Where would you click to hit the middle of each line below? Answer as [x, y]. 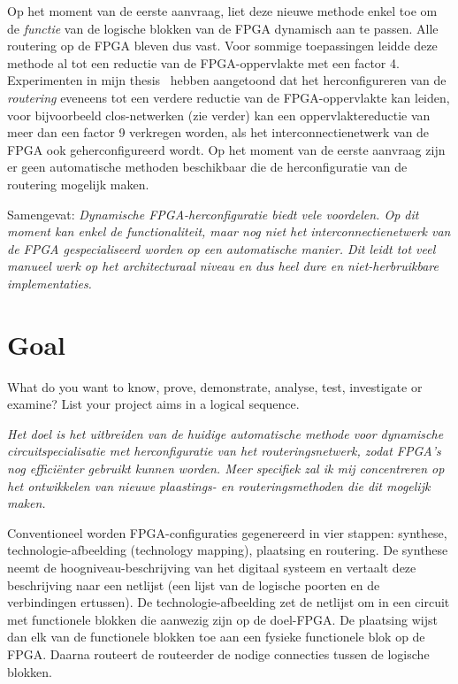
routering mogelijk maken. [78, 184]
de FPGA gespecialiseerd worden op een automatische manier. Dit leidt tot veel [221, 248]
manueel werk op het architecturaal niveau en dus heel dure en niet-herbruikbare [223, 266]
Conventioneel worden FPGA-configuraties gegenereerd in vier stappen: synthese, [227, 532]
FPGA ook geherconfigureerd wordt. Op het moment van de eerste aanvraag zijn [226, 149]
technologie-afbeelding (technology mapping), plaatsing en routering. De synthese [228, 550]
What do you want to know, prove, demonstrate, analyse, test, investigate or [215, 386]
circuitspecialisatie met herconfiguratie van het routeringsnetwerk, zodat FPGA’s [224, 451]
